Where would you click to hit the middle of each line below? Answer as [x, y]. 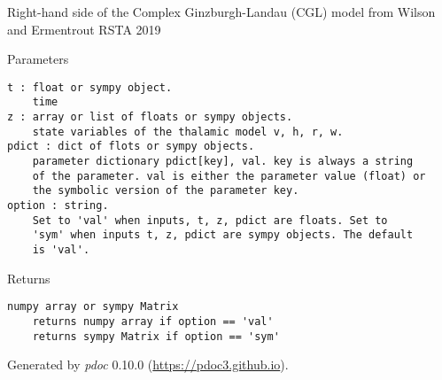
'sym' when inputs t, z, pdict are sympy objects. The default [223, 235]
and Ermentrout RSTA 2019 [84, 29]
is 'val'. [61, 250]
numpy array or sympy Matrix [93, 307]
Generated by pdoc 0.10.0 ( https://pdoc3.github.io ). [148, 364]
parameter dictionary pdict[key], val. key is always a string [223, 162]
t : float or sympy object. [90, 87]
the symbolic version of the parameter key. [166, 191]
